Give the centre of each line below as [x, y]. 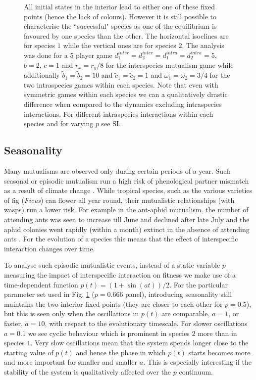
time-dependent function [41, 284]
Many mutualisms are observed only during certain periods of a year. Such [117, 171]
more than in [217, 333]
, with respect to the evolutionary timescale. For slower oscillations [146, 323]
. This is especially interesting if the [198, 362]
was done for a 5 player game [68, 55]
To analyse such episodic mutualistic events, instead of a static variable [112, 265]
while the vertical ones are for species [120, 45]
